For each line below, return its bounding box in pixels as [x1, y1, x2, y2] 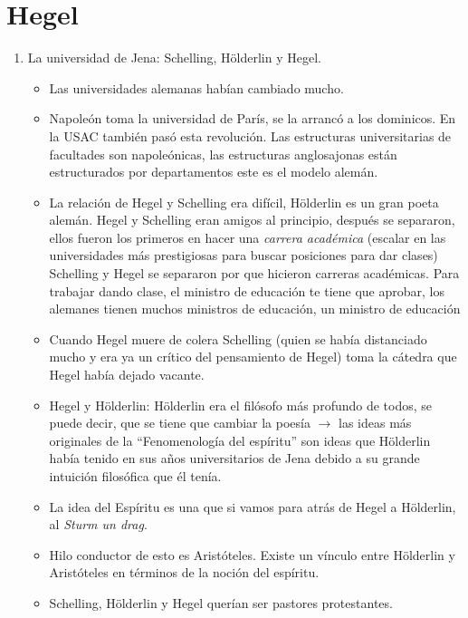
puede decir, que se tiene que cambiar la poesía [49, 413, 310, 432]
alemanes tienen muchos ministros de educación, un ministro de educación [49, 299, 461, 318]
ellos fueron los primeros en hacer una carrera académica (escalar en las [49, 227, 446, 246]
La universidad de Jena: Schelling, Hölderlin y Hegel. [27, 48, 321, 67]
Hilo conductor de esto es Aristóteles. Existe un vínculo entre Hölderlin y [49, 545, 455, 564]
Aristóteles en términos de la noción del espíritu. [49, 563, 320, 582]
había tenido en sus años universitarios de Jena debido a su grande [49, 449, 420, 468]
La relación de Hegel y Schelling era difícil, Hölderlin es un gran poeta [49, 192, 439, 211]
